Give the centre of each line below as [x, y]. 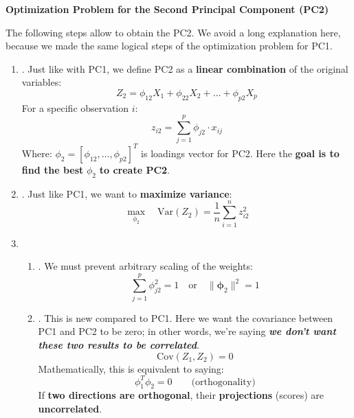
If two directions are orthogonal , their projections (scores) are [181, 395]
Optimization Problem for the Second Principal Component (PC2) [167, 9]
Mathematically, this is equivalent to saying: [131, 368]
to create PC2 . [134, 169]
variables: [42, 82]
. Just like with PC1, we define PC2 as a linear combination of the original [185, 68]
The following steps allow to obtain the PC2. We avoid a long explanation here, [173, 32]
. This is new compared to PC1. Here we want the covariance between [186, 317]
